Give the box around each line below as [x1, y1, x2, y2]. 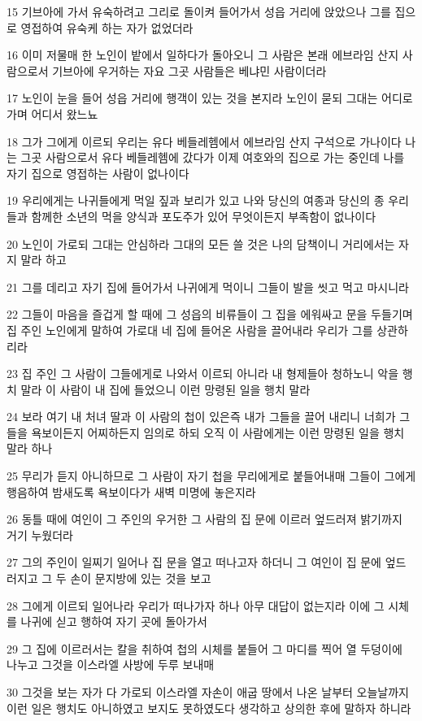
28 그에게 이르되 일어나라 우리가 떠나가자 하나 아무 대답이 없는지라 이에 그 [7, 597, 385, 614]
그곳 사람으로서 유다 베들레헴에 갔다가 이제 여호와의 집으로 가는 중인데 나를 [20, 149, 405, 166]
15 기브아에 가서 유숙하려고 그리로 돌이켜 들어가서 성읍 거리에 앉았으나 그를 [7, 3, 391, 20]
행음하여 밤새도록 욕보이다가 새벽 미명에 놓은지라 [7, 483, 256, 500]
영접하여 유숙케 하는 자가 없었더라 [20, 19, 194, 36]
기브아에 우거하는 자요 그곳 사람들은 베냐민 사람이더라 [52, 62, 327, 79]
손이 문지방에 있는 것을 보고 [70, 570, 211, 587]
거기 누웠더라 [7, 526, 73, 543]
